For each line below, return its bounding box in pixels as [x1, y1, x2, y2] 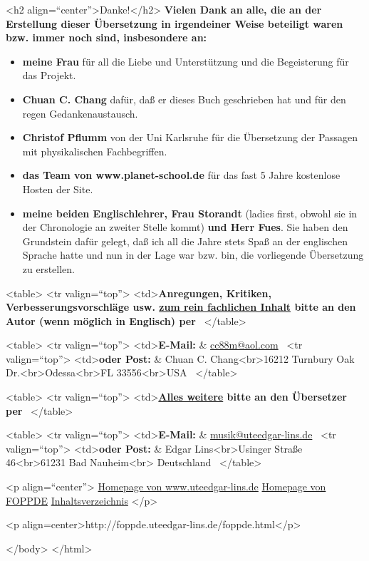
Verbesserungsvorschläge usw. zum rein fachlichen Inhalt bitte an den [6, 299, 356, 314]
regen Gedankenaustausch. [22, 105, 138, 120]
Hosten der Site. [22, 181, 93, 196]
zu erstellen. [22, 261, 76, 276]
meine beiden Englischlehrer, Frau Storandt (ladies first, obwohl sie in [22, 205, 358, 220]
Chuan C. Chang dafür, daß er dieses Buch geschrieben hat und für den [22, 91, 346, 106]
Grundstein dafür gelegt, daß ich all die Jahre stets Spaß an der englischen [22, 233, 348, 248]
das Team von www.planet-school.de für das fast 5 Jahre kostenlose [22, 168, 341, 182]
